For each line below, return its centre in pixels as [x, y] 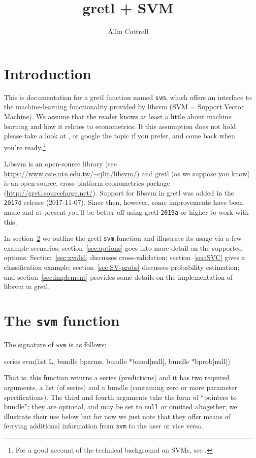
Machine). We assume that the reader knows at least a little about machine [118, 116]
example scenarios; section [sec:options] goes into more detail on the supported [123, 247]
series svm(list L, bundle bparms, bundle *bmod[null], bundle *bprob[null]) [117, 361]
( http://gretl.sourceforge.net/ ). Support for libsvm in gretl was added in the [119, 192]
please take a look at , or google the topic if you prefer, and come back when [120, 136]
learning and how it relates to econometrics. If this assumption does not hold [120, 126]
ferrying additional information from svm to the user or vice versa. [104, 426]
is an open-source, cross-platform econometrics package [87, 183]
